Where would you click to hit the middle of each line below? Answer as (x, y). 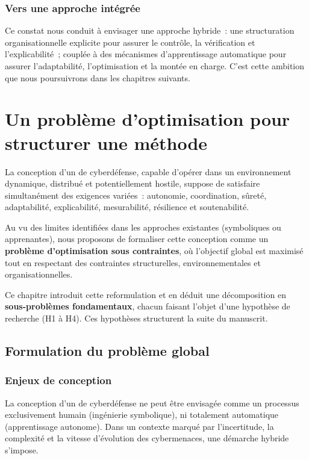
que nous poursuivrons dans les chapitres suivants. (98, 77)
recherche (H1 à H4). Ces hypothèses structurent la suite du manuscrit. (136, 318)
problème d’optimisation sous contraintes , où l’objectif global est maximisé (154, 251)
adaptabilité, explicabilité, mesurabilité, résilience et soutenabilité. (127, 207)
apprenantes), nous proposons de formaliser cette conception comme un (137, 239)
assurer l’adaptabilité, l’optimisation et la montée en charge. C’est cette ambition (155, 66)
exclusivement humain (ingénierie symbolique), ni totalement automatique (142, 415)
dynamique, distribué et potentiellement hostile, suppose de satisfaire (133, 183)
